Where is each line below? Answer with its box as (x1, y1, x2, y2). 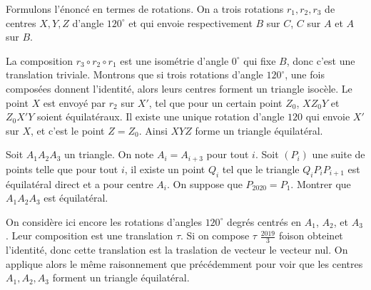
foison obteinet (278, 228, 343, 243)
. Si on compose (181, 228, 250, 243)
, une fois (285, 67, 325, 82)
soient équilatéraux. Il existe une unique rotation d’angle (37, 109, 285, 124)
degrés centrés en (227, 214, 302, 229)
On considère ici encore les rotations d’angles (6, 214, 202, 229)
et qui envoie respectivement (128, 15, 253, 30)
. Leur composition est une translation (6, 228, 173, 243)
